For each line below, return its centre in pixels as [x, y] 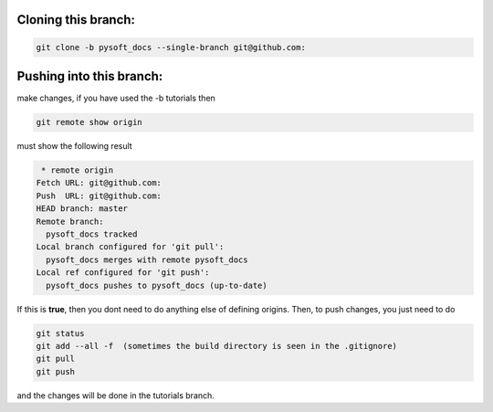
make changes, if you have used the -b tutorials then [116, 98]
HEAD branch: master [82, 209]
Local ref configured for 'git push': [123, 273]
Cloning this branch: [76, 20]
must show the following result [74, 146]
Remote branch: [70, 221]
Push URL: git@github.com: [99, 195]
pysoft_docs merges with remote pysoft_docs [147, 259]
